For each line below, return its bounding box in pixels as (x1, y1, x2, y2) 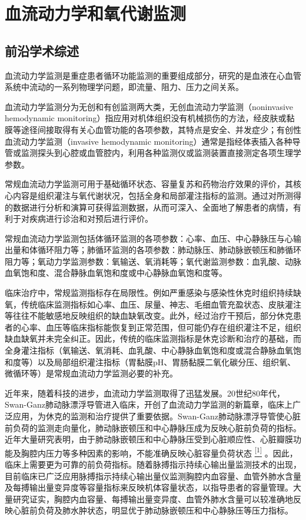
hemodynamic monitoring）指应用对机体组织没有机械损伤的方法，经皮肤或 (5, 112, 287, 124)
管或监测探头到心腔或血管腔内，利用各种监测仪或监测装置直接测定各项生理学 (5, 146, 301, 159)
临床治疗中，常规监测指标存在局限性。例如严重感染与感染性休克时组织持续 (5, 286, 293, 299)
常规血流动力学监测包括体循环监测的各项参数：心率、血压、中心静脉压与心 (5, 232, 293, 244)
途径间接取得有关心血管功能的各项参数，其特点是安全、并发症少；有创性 (21, 123, 301, 135)
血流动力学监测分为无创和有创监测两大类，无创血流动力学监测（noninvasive (5, 100, 294, 112)
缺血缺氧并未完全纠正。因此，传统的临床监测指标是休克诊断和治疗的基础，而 (5, 332, 301, 345)
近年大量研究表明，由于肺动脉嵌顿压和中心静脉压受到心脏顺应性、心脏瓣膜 (5, 433, 293, 445)
